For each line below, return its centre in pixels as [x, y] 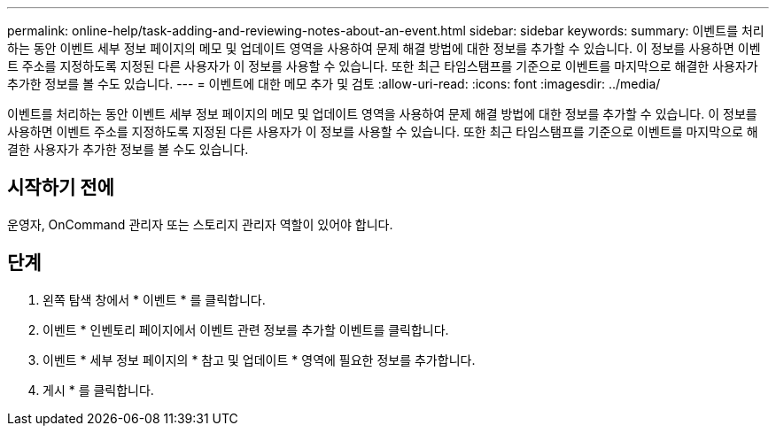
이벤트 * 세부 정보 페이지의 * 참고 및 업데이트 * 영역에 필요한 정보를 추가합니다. [259, 360]
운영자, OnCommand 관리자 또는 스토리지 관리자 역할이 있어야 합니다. [200, 224]
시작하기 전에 [61, 188]
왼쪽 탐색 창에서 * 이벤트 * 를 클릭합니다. [154, 299]
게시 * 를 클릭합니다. [98, 390]
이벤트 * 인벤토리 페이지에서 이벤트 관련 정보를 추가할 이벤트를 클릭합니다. [246, 329]
